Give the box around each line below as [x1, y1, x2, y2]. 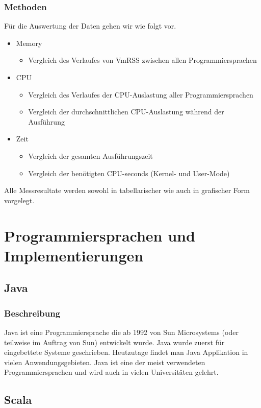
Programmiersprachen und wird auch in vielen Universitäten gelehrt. [4, 367, 219, 377]
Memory [16, 37, 42, 48]
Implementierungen [4, 245, 144, 266]
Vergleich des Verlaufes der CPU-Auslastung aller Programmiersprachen [28, 89, 253, 100]
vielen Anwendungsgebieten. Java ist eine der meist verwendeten [4, 356, 205, 367]
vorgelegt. [4, 195, 35, 205]
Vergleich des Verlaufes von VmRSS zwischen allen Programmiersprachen [28, 55, 257, 65]
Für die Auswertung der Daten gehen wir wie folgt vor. [4, 20, 176, 31]
